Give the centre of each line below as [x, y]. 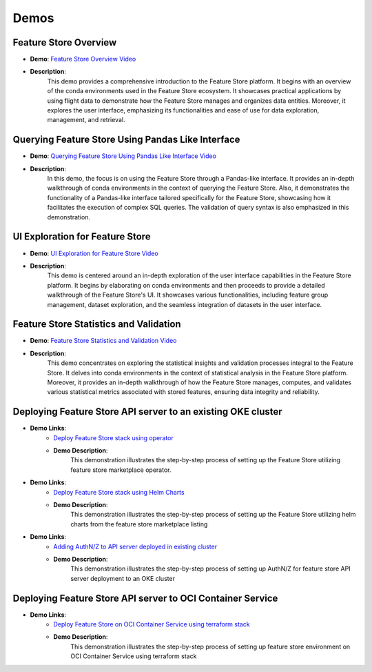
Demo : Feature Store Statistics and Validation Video [103, 341]
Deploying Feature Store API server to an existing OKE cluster [147, 412]
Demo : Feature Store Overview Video [83, 59]
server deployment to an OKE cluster [123, 578]
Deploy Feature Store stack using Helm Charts [119, 492]
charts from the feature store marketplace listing [139, 524]
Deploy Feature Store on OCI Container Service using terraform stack [152, 624]
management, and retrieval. [86, 120]
